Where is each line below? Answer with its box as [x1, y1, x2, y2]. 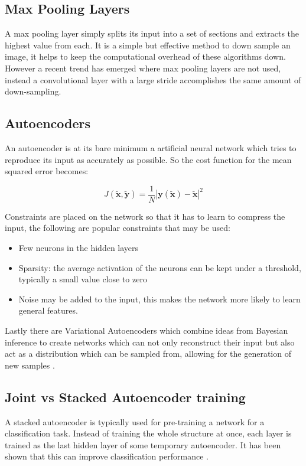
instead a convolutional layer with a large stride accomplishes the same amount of [5, 73, 301, 86]
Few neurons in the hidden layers [18, 242, 139, 253]
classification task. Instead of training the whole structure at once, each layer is [5, 427, 292, 439]
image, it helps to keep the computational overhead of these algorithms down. [5, 50, 286, 63]
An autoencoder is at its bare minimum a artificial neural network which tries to [5, 141, 297, 154]
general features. [18, 304, 78, 317]
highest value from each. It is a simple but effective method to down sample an [5, 38, 291, 51]
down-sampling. [5, 85, 61, 97]
